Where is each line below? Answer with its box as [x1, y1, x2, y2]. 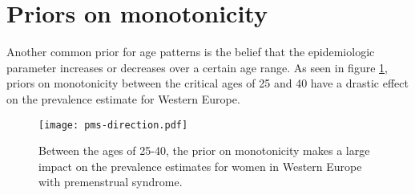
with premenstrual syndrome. [38, 173, 183, 190]
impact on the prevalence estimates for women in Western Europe [38, 157, 362, 174]
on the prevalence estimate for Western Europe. [6, 90, 240, 107]
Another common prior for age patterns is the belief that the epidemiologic [6, 43, 375, 60]
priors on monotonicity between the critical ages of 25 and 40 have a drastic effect [6, 75, 409, 91]
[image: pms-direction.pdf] [38, 119, 188, 131]
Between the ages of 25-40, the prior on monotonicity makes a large [38, 142, 370, 159]
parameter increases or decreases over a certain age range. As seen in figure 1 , [6, 59, 388, 75]
